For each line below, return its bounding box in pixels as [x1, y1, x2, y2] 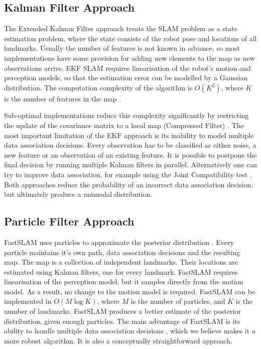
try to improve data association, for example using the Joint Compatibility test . [4, 169, 252, 179]
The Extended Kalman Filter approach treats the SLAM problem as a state [4, 23, 237, 34]
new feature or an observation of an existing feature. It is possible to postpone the [4, 149, 257, 160]
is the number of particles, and [130, 296, 225, 306]
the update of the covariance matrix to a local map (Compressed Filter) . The [4, 120, 244, 130]
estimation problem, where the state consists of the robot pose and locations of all [4, 33, 257, 43]
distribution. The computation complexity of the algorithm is [4, 82, 193, 92]
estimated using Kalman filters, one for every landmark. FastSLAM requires [4, 266, 238, 277]
